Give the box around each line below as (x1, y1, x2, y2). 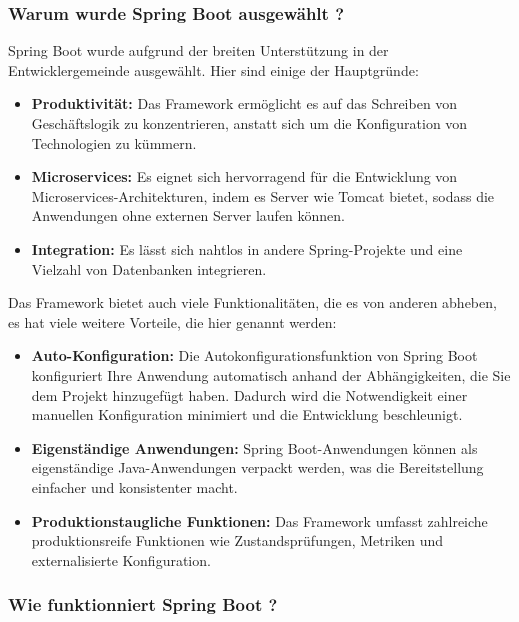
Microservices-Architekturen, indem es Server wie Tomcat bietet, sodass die (31, 185, 495, 206)
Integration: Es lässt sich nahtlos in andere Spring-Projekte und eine (31, 238, 463, 259)
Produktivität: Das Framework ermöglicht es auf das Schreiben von (31, 93, 458, 114)
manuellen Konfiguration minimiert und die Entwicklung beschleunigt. (31, 404, 463, 425)
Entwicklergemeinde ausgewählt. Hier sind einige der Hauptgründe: (8, 59, 419, 80)
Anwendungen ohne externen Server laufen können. (31, 205, 346, 226)
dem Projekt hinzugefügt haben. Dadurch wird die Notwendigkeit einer (31, 384, 468, 405)
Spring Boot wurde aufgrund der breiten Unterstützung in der (8, 40, 389, 61)
